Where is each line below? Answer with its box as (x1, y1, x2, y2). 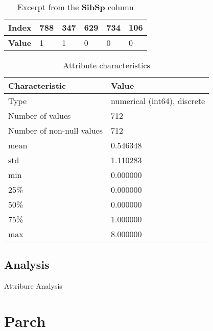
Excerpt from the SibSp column (17, 1, 134, 13)
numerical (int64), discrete (111, 95, 205, 107)
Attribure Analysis (4, 281, 62, 291)
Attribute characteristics (63, 59, 150, 71)
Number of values (8, 110, 71, 121)
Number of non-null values (8, 124, 103, 136)
